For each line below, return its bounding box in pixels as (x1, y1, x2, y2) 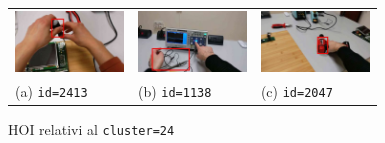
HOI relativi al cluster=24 (8, 118, 175, 139)
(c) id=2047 (260, 80, 333, 101)
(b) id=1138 (137, 80, 212, 101)
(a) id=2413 (15, 80, 88, 101)
